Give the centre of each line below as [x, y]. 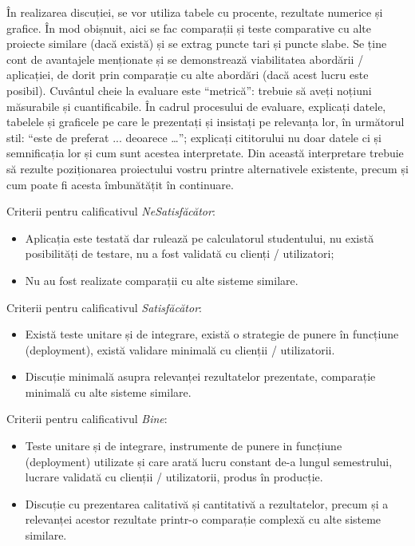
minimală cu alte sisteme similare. [108, 392]
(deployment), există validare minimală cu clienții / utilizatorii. [180, 349]
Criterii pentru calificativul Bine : [87, 419]
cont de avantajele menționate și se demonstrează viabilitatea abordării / [185, 59]
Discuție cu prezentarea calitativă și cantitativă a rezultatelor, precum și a [207, 503]
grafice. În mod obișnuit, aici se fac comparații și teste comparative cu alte [189, 28]
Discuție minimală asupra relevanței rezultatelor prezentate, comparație [200, 376]
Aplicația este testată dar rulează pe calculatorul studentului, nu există [200, 237]
